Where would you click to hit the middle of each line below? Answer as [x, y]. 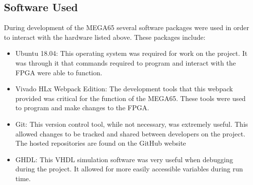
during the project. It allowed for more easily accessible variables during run [129, 169]
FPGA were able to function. [59, 72]
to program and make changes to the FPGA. [82, 108]
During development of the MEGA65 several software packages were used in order [127, 27]
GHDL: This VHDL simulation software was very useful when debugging [124, 159]
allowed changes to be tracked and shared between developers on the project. [130, 133]
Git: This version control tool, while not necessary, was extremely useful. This [132, 124]
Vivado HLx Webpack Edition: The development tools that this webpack [124, 89]
